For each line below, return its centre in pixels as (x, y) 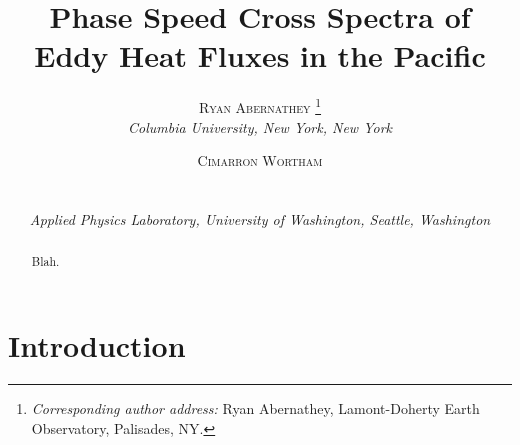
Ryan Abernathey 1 (260, 105)
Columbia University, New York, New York (260, 126)
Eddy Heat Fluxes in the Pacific (260, 55)
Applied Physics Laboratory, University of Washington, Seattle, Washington (260, 218)
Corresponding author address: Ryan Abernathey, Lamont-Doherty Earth (255, 407)
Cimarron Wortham (260, 160)
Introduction (97, 344)
